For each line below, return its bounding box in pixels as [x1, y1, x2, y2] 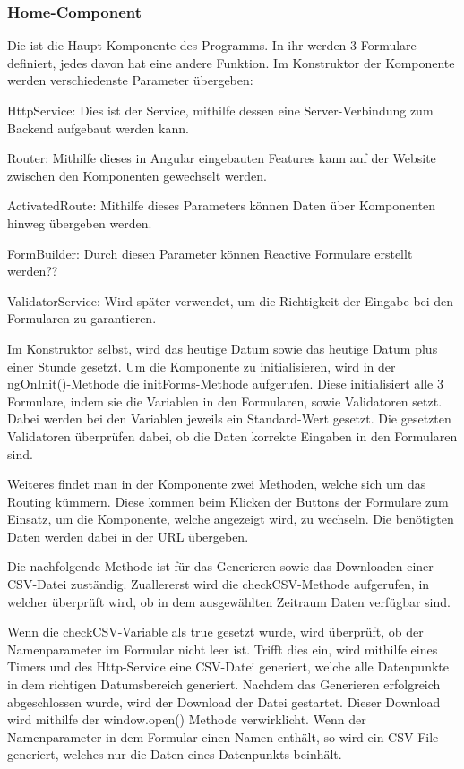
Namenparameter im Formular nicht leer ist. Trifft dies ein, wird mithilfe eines [7, 639, 438, 658]
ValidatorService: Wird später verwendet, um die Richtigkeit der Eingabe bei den [7, 291, 454, 310]
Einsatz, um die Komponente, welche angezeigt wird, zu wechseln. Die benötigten [7, 509, 454, 528]
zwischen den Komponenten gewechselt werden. [7, 166, 267, 184]
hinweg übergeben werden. [7, 213, 152, 232]
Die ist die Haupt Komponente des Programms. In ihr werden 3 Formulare [7, 36, 417, 55]
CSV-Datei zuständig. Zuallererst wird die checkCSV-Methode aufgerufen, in [7, 575, 430, 594]
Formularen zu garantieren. [7, 309, 157, 328]
